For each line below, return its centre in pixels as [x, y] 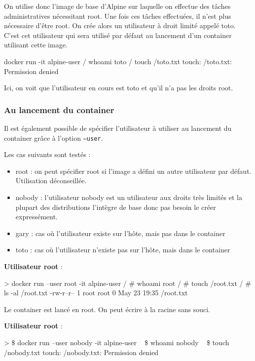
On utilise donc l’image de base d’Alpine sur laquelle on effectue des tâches [117, 6]
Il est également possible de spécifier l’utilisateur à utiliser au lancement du [118, 128]
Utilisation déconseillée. [51, 180]
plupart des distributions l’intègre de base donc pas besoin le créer [116, 207]
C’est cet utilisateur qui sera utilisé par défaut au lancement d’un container [118, 35]
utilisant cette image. [36, 45]
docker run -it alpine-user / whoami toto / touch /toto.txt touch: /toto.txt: [118, 61]
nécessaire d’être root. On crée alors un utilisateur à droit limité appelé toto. [120, 25]
